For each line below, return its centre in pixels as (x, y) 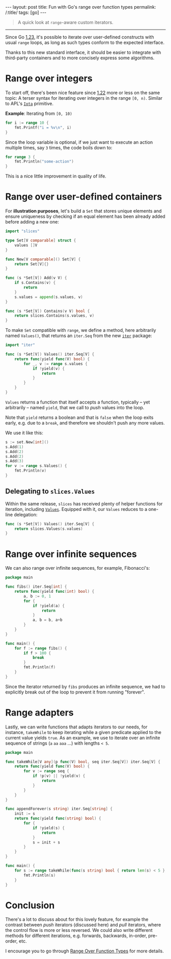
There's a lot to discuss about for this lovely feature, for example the (77, 920)
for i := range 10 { (27, 123)
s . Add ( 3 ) (15, 461)
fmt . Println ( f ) (40, 667)
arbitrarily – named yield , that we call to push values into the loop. (75, 407)
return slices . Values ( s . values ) (49, 529)
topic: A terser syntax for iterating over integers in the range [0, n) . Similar (84, 98)
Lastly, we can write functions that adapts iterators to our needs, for (76, 727)
